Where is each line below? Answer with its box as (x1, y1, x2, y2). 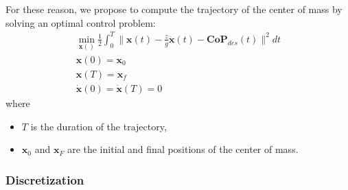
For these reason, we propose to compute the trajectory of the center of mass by (5, 2, 343, 16)
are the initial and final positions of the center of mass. (67, 142, 299, 156)
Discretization (5, 171, 84, 188)
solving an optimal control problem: (5, 15, 156, 29)
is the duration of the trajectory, (30, 119, 167, 133)
